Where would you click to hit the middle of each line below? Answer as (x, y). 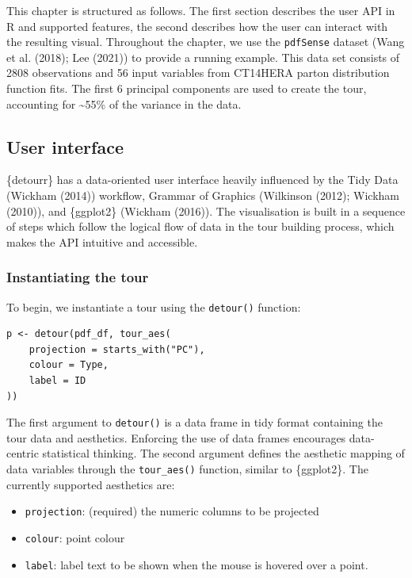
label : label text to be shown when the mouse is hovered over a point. (196, 564)
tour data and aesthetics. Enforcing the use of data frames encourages (176, 437)
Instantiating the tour (78, 277)
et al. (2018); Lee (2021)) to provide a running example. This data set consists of (203, 57)
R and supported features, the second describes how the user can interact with (197, 26)
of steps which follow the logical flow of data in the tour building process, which (200, 226)
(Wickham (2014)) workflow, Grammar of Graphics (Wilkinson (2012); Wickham (203, 195)
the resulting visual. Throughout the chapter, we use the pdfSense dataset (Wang (206, 42)
